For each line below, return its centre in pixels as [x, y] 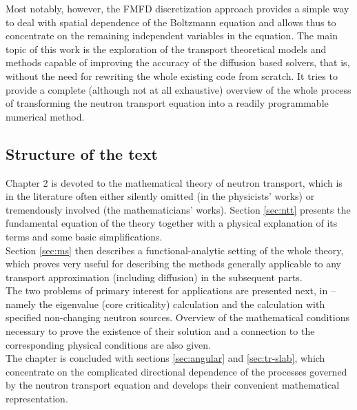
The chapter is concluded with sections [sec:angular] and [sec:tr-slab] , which [165, 358]
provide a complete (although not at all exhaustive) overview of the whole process [178, 89]
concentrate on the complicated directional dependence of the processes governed [176, 371]
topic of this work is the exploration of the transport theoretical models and [166, 49]
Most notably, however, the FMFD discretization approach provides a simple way [177, 8]
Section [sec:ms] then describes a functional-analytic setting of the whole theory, [175, 250]
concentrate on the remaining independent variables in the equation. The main [172, 35]
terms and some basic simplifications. [84, 236]
